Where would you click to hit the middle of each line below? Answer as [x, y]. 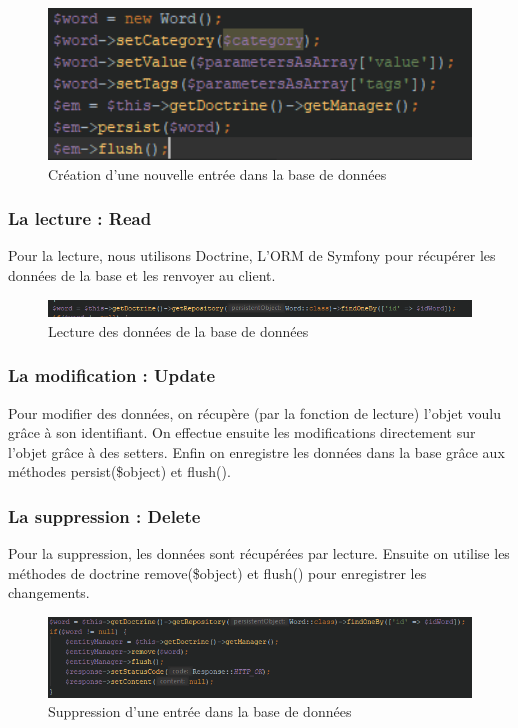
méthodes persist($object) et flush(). [119, 471]
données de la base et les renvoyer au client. [142, 274]
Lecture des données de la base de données [178, 330]
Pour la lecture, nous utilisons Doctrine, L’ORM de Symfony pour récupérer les [252, 255]
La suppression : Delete [104, 515]
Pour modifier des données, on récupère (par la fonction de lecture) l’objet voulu [254, 412]
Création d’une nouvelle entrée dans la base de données [217, 173]
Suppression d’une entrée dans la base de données [200, 711]
